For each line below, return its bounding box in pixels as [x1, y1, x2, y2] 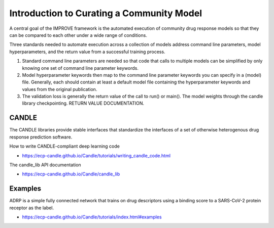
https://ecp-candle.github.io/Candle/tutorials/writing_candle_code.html [22, 152, 171, 159]
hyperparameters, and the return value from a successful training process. [9, 49, 165, 55]
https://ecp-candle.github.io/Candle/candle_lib [22, 171, 120, 177]
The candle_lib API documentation [9, 162, 81, 168]
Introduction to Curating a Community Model [9, 8, 202, 19]
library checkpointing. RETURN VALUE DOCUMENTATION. [22, 100, 145, 106]
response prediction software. [9, 134, 73, 140]
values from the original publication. [22, 86, 97, 92]
